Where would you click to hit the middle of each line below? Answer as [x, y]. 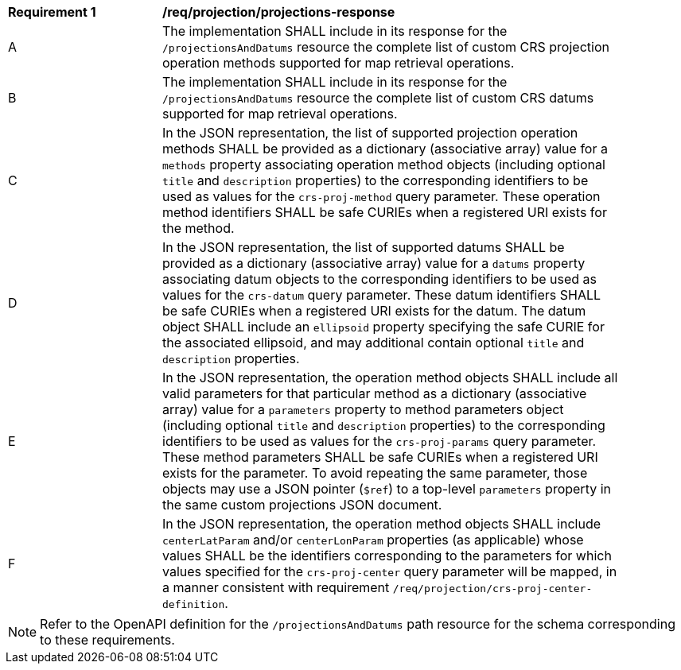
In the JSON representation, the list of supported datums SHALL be [364, 247]
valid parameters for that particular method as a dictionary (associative [375, 393]
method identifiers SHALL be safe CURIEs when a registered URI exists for [385, 212]
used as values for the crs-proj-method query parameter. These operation [381, 196]
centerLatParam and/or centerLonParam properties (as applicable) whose [373, 540]
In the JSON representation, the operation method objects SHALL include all [390, 378]
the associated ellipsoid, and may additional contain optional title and [374, 343]
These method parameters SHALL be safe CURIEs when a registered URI [380, 457]
